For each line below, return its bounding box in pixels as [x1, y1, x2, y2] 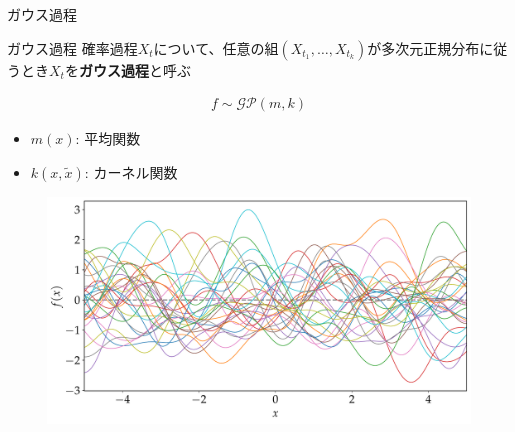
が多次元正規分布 [367, 37, 480, 58]
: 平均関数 [75, 128, 141, 149]
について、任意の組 [153, 37, 279, 58]
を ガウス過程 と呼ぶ [64, 59, 191, 80]
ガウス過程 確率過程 [7, 37, 138, 58]
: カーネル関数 [84, 161, 178, 182]
